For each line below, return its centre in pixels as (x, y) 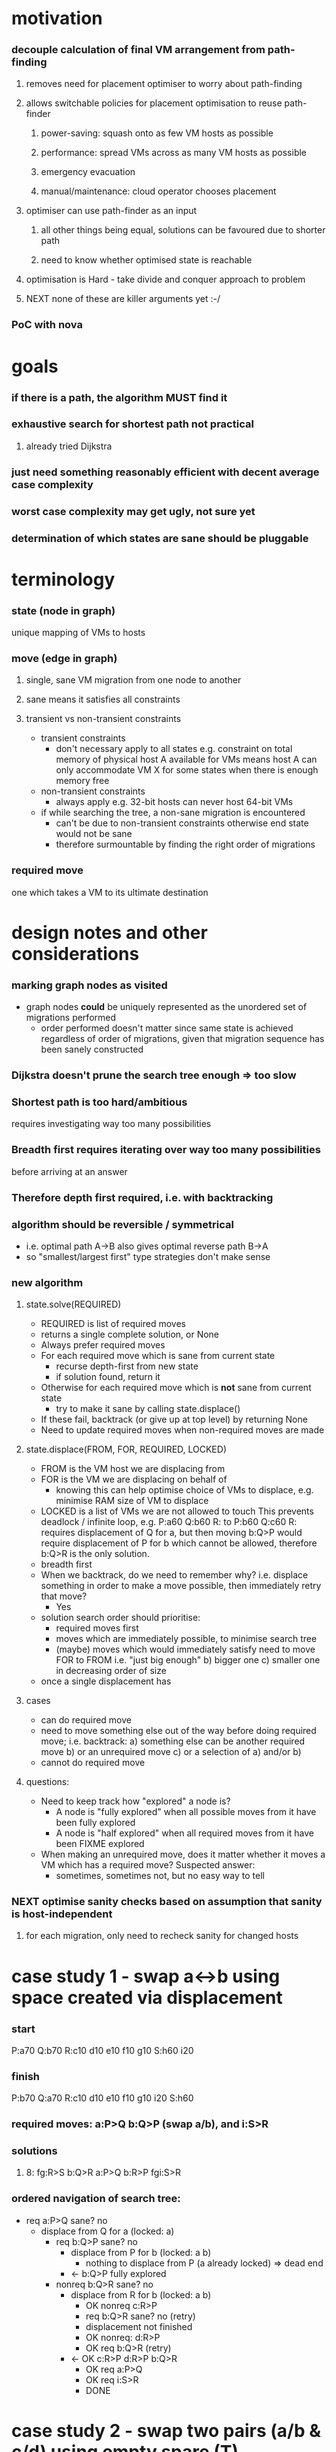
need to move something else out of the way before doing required (178, 1731)
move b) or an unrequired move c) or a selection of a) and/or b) (171, 1752)
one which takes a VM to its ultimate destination (110, 892)
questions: (47, 1782)
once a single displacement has (106, 1681)
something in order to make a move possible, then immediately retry (181, 1586)
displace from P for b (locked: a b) (141, 2252)
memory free (82, 781)
